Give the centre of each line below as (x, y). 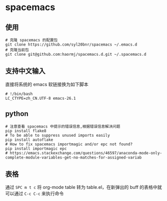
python (17, 114)
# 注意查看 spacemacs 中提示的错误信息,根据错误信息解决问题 (63, 126)
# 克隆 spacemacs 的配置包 (31, 40)
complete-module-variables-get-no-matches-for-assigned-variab (74, 157)
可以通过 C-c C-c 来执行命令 (35, 193)
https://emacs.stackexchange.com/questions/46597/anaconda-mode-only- (86, 153)
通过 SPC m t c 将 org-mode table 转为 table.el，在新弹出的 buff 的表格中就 (84, 187)
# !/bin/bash (19, 94)
